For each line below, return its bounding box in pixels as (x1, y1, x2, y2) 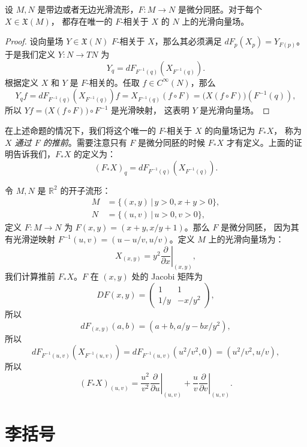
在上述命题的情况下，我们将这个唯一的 (5, 124, 156, 136)
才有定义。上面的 (226, 136, 294, 148)
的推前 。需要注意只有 (43, 136, 127, 148)
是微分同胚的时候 (138, 136, 206, 148)
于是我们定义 (5, 48, 55, 61)
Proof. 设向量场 (5, 35, 64, 47)
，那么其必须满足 (154, 35, 222, 47)
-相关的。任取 (86, 76, 140, 88)
